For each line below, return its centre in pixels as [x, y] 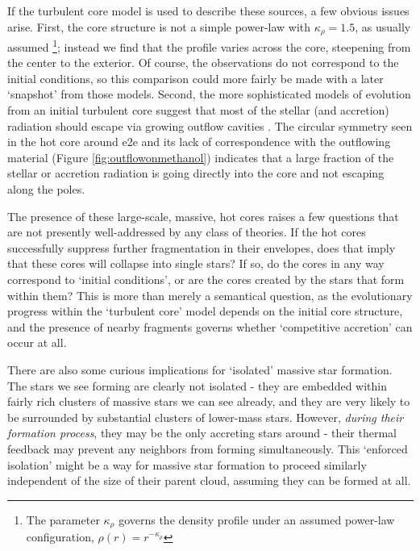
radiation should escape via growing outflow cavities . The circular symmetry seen [210, 125]
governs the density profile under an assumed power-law [257, 519]
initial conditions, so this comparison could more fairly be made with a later [195, 78]
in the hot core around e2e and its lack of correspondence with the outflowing [199, 142]
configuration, [60, 537]
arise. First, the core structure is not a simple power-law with [159, 26]
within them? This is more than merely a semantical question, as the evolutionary [210, 295]
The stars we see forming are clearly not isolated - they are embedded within [198, 385]
